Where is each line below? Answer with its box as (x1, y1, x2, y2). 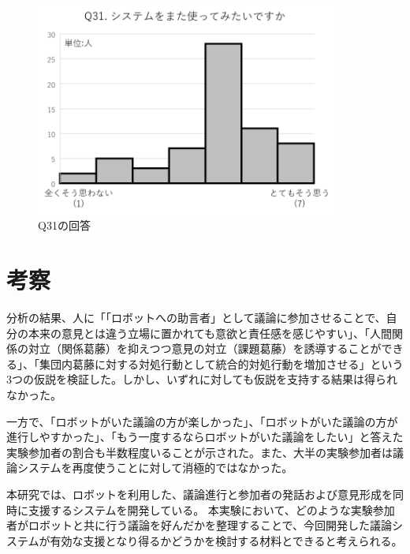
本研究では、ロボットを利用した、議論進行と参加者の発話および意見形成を (6, 485, 393, 502)
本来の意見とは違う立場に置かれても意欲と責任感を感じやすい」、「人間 (28, 324, 392, 341)
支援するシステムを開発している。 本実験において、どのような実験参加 (28, 501, 395, 518)
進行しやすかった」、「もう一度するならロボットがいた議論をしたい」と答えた (6, 429, 404, 445)
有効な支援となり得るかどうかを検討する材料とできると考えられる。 (50, 532, 403, 548)
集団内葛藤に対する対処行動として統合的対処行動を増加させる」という (39, 355, 404, 372)
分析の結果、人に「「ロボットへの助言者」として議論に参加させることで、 (6, 309, 386, 325)
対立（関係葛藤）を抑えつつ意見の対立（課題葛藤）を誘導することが (28, 340, 382, 357)
